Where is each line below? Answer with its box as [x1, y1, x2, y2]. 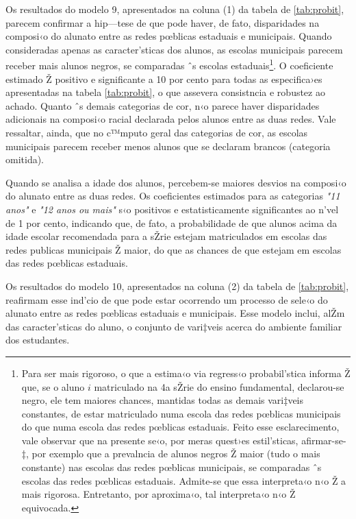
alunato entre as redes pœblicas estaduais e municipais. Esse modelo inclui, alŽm [5, 306, 345, 320]
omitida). [5, 152, 44, 167]
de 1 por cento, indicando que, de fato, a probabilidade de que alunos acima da [5, 215, 338, 230]
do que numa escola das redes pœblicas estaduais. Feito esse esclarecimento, [21, 420, 340, 434]
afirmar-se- [301, 433, 346, 447]
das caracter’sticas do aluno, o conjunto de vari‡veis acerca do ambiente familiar [5, 319, 342, 333]
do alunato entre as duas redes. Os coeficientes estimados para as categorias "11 [5, 189, 340, 203]
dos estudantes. [5, 333, 70, 347]
